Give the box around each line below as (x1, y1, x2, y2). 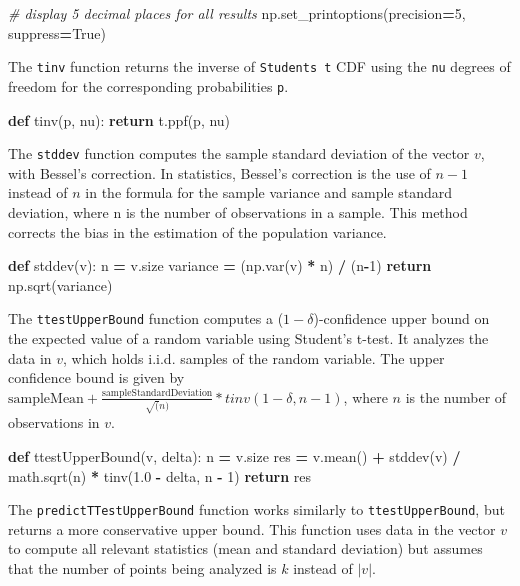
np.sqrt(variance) (8, 274, 113, 295)
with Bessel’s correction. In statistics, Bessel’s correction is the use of (8, 162, 431, 183)
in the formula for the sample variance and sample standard (85, 182, 453, 203)
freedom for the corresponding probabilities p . (8, 75, 289, 96)
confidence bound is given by (8, 367, 185, 388)
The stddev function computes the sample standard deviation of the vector (8, 143, 470, 164)
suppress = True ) (8, 22, 107, 43)
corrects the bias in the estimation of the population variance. (8, 221, 387, 242)
